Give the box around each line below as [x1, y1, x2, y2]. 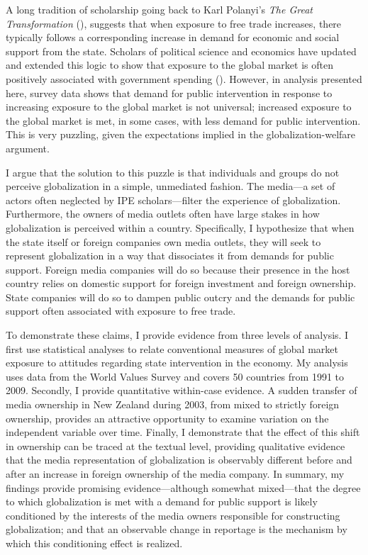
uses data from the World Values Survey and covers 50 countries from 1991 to [6, 369, 344, 383]
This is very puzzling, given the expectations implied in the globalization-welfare [6, 127, 356, 142]
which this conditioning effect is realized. [6, 535, 183, 550]
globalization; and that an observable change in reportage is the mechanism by [6, 522, 347, 537]
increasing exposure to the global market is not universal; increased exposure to [6, 99, 352, 114]
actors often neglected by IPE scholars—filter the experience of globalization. [6, 192, 341, 207]
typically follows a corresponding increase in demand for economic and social [6, 30, 340, 45]
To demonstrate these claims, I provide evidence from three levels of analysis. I [6, 327, 349, 342]
